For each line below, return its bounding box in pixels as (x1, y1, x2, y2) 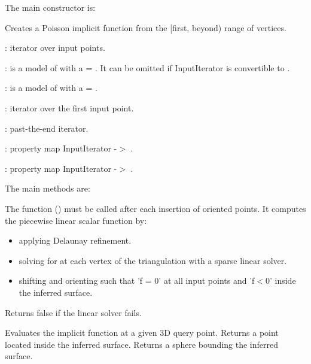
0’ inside (265, 274, 296, 287)
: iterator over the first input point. (5, 101, 134, 114)
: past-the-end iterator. (5, 122, 89, 134)
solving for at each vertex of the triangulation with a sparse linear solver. (19, 254, 287, 266)
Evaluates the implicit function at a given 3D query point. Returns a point (5, 326, 279, 339)
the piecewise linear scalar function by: (5, 214, 147, 226)
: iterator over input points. (5, 41, 105, 54)
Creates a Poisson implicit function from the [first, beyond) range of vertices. (5, 21, 286, 34)
